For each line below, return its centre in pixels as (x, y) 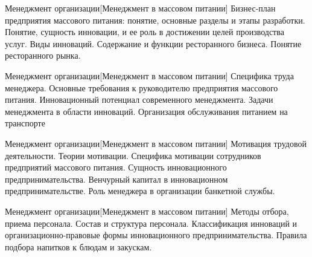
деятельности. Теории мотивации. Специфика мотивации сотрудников (133, 155)
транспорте (25, 123)
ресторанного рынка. (43, 55)
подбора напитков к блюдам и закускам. (78, 246)
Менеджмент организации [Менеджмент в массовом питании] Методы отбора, (147, 211)
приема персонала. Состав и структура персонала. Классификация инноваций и (151, 223)
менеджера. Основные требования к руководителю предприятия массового (142, 87)
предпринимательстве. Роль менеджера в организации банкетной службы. (140, 191)
